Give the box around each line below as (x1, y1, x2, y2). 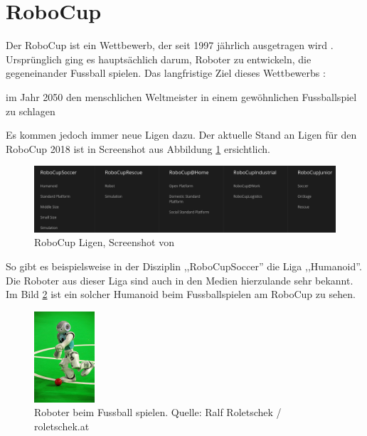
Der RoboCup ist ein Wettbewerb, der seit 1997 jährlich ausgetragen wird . (6, 38, 334, 53)
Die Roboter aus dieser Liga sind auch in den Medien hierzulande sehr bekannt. (6, 272, 353, 287)
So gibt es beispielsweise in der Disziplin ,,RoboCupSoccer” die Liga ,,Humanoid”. (6, 259, 362, 274)
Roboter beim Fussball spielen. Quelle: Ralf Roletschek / (34, 405, 282, 420)
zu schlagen (6, 103, 55, 118)
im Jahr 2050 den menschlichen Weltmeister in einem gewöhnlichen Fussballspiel (6, 89, 357, 104)
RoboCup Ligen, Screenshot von (34, 235, 174, 250)
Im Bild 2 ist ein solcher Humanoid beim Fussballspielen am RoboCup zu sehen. (6, 287, 356, 302)
